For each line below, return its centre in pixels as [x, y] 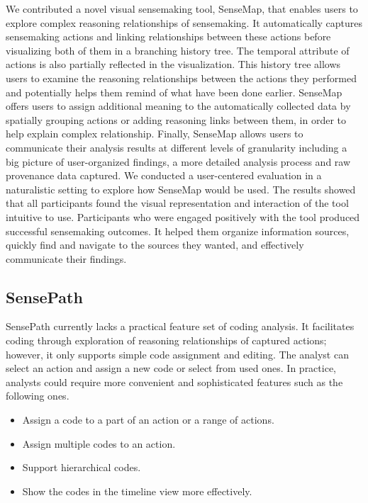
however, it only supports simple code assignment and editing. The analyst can [177, 354]
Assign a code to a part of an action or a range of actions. [148, 420]
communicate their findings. [66, 258]
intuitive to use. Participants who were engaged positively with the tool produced [183, 216]
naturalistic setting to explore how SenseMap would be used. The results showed [181, 189]
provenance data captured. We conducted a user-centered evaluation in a [164, 175]
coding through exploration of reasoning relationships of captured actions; [166, 340]
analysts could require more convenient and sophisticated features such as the [174, 382]
